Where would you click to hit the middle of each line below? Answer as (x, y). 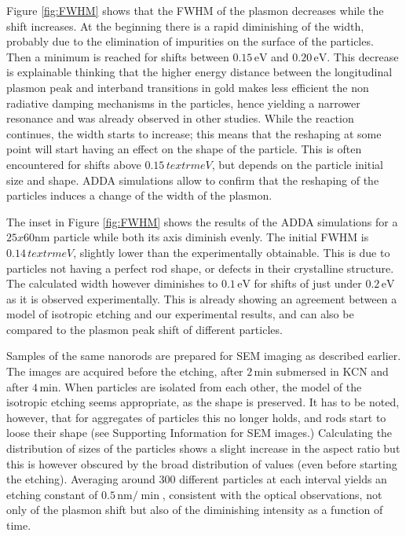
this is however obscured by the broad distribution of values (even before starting (202, 463)
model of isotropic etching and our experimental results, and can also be (180, 314)
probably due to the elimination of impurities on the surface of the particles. (190, 41)
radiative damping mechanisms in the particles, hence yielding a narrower (183, 103)
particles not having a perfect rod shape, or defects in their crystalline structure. (200, 268)
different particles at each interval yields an (283, 479)
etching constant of (52, 494)
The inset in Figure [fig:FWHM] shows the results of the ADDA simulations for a (202, 221)
